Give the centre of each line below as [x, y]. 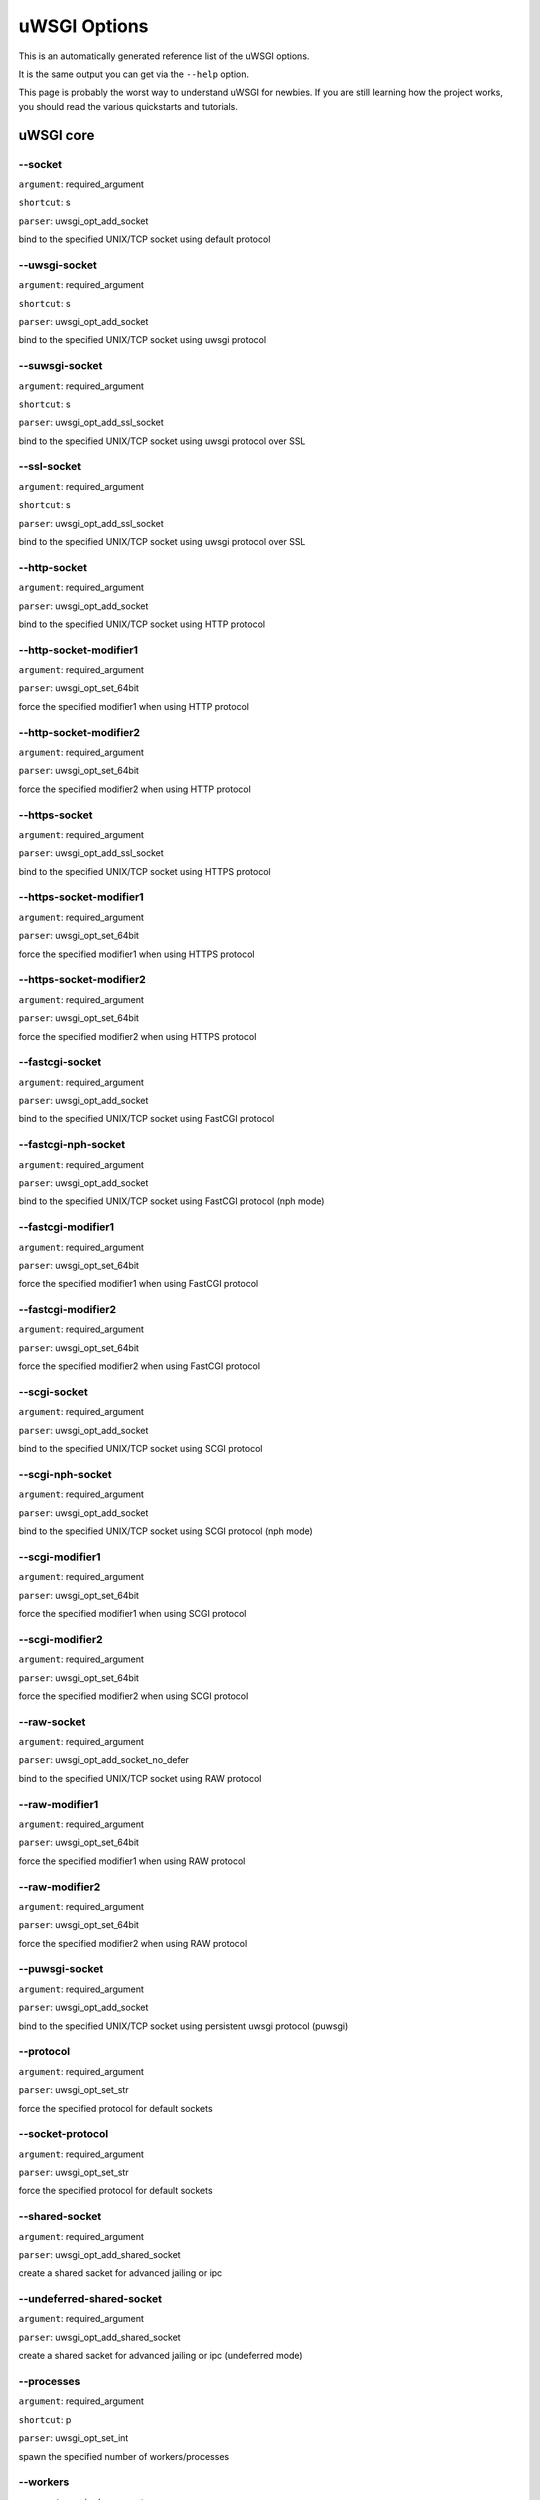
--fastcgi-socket [60, 1062]
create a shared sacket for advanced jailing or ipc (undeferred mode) [161, 2356]
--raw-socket [52, 1722]
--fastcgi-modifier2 [67, 1310]
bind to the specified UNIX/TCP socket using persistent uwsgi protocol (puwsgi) [183, 2026]
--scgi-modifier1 [59, 1557]
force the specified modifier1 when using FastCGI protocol [138, 1284]
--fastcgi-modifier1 [66, 1227]
